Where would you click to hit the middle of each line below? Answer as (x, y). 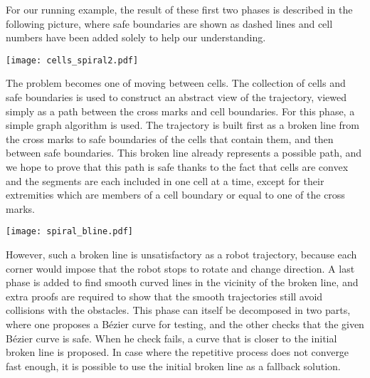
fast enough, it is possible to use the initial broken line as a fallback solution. (173, 366)
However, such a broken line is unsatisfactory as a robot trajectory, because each (181, 254)
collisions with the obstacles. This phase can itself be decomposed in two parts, (178, 310)
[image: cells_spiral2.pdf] (72, 60)
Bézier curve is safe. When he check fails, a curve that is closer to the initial (171, 338)
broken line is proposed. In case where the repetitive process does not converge (178, 352)
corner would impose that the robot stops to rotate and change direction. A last (180, 268)
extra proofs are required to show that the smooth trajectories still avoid (164, 296)
